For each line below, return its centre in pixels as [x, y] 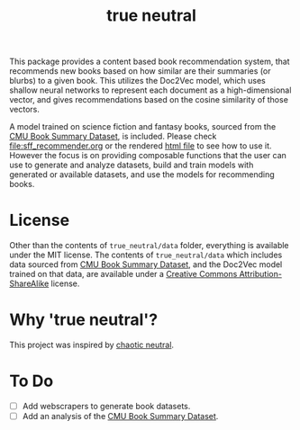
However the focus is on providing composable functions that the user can [148, 156]
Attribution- [260, 274]
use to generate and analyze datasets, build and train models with [132, 165]
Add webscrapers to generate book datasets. [106, 406]
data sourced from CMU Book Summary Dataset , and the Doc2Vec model [146, 264]
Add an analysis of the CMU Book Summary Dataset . [120, 417]
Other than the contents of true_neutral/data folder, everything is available [150, 246]
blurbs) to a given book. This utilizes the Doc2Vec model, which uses [137, 81]
